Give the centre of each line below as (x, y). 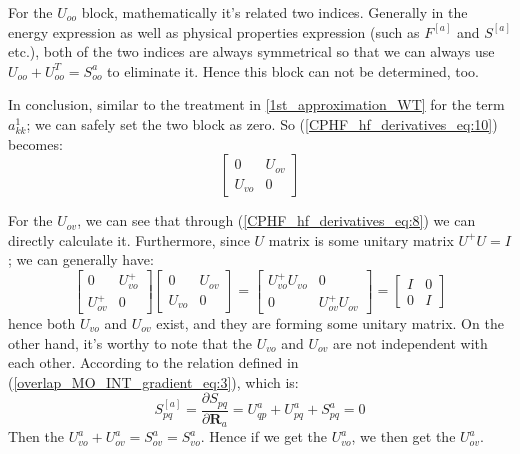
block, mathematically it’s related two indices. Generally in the (274, 12)
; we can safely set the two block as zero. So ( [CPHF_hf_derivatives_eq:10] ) (262, 123)
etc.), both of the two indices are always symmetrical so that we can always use (251, 51)
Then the (36, 436)
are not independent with (410, 342)
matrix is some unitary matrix (361, 239)
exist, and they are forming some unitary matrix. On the (330, 322)
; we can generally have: (81, 259)
